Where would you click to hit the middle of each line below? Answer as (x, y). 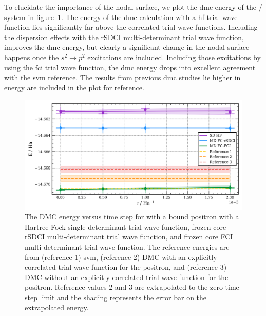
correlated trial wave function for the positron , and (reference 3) (126, 267)
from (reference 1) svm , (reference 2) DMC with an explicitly (121, 257)
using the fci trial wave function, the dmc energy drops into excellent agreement (130, 67)
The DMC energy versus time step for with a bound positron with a (132, 217)
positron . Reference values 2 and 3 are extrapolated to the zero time (132, 287)
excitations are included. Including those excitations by (174, 57)
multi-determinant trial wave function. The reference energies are (127, 246)
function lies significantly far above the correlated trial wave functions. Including (131, 27)
